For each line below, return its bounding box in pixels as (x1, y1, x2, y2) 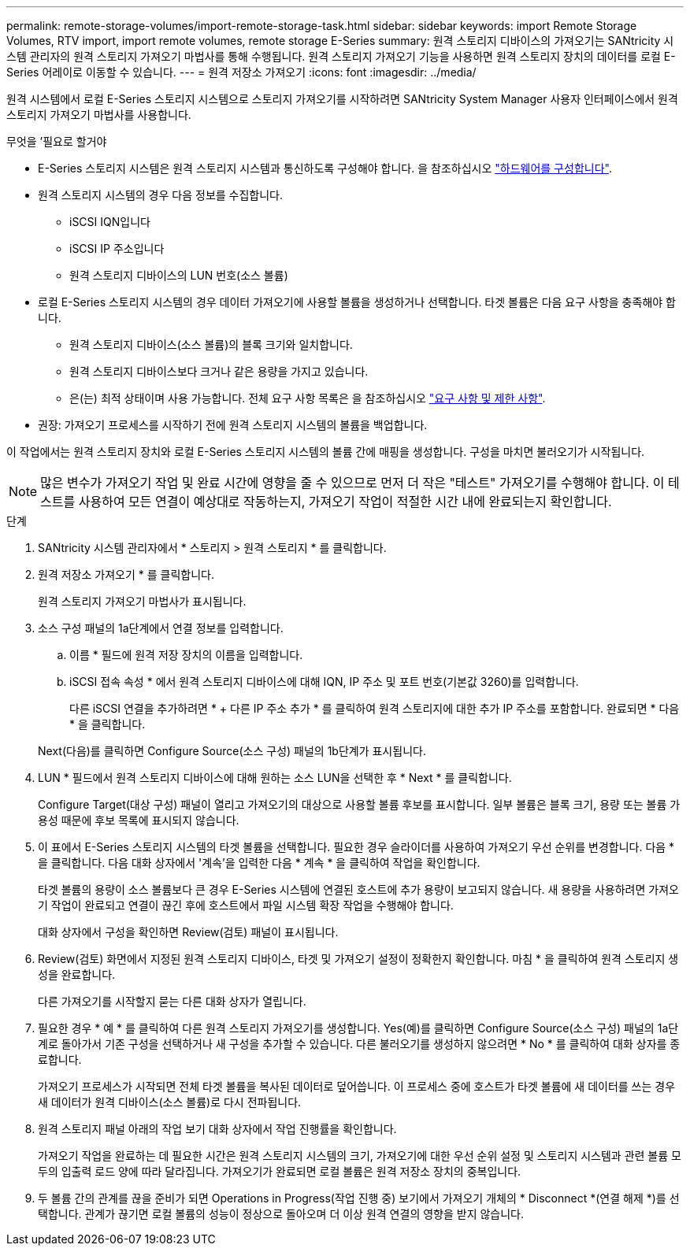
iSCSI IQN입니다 (69, 215, 150, 228)
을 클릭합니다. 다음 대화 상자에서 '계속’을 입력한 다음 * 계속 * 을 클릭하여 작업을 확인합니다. (38, 856, 480, 869)
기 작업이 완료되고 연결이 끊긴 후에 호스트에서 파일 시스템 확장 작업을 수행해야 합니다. (38, 898, 454, 912)
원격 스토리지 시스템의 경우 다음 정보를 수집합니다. (38, 188, 284, 202)
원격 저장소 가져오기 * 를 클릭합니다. (38, 568, 214, 581)
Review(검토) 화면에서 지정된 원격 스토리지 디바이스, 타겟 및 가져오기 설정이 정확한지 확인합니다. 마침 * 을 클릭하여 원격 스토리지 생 (38, 952, 679, 965)
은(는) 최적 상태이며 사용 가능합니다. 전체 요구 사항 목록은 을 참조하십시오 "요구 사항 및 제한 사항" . (69, 391, 546, 405)
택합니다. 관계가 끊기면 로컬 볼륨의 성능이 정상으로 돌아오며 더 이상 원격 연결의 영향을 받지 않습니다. (38, 1207, 525, 1221)
